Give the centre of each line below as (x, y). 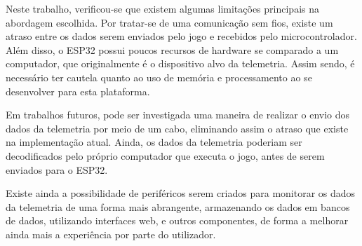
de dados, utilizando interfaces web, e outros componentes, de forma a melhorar (177, 220)
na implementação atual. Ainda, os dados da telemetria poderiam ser (154, 142)
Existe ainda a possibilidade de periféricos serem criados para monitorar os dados (181, 193)
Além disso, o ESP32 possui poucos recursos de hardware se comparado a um (172, 49)
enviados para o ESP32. (57, 169)
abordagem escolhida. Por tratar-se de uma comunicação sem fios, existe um (169, 22)
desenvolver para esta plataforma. (78, 91)
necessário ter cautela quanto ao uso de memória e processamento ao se (159, 77)
